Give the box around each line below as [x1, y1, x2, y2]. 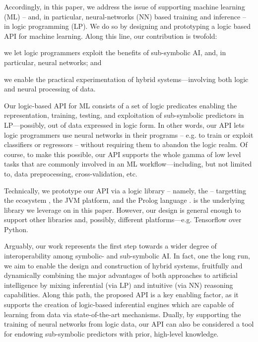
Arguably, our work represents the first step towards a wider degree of [4, 241, 217, 251]
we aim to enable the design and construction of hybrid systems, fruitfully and [4, 260, 243, 270]
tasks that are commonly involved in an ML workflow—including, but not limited [4, 159, 252, 169]
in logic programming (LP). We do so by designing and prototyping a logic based [4, 21, 251, 31]
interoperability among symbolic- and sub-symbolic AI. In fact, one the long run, [4, 251, 250, 261]
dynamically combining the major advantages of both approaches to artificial [4, 270, 238, 280]
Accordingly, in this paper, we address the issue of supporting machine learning [4, 1, 245, 11]
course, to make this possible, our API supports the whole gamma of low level [4, 149, 241, 159]
